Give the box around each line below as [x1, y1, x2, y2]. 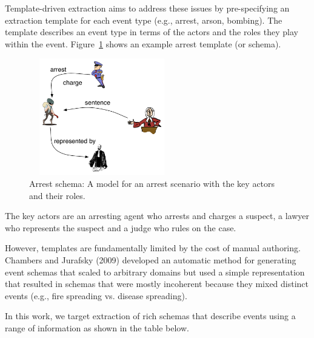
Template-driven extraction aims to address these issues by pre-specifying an [5, 2, 290, 14]
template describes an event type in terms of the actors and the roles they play [5, 25, 298, 38]
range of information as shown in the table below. [5, 321, 189, 334]
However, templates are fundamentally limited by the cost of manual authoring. [5, 242, 301, 254]
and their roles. [29, 189, 85, 201]
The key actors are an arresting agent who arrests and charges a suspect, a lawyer [5, 209, 310, 222]
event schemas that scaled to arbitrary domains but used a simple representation [5, 265, 305, 278]
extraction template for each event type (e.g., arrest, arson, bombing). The [5, 13, 282, 26]
